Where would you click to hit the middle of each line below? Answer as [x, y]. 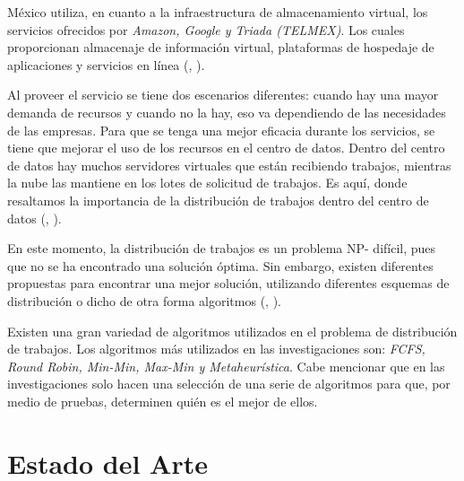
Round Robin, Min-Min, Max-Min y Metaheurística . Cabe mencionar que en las [226, 366]
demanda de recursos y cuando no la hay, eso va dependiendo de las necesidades [227, 112]
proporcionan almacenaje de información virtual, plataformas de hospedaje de [221, 47]
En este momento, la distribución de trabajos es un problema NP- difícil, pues [222, 248]
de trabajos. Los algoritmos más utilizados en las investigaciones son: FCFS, [216, 349]
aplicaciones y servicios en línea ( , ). [106, 64]
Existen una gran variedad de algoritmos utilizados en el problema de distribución [232, 331]
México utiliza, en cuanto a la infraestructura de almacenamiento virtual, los [218, 12]
